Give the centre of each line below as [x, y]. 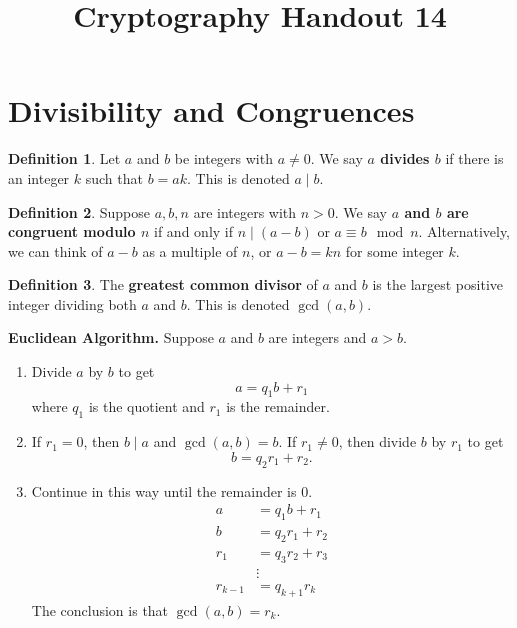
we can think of [55, 250]
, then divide [377, 441]
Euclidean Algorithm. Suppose [111, 337]
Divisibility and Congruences [211, 110]
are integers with [245, 211]
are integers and [317, 337]
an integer [39, 177]
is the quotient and [146, 406]
